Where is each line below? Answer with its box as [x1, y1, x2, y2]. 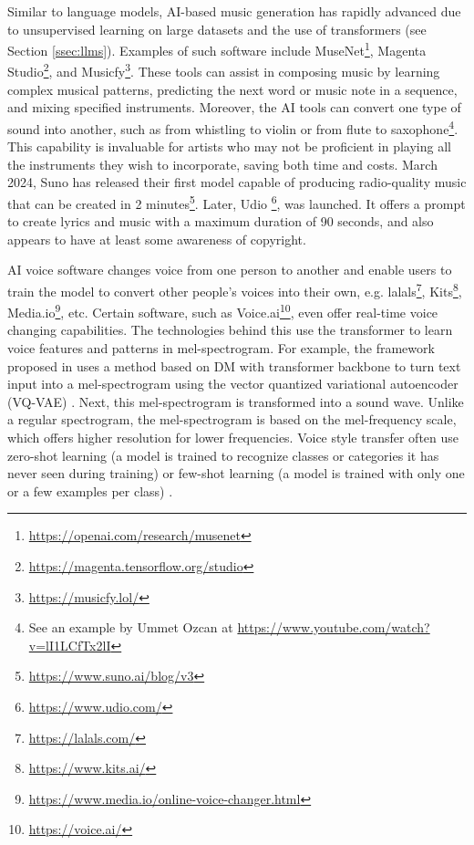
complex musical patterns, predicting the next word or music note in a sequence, [7, 79, 458, 99]
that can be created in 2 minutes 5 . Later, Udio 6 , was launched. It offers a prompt [7, 191, 466, 213]
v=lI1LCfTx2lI [28, 635, 111, 654]
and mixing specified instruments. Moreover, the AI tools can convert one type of [7, 98, 461, 117]
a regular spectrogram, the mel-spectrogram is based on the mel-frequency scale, [7, 410, 457, 429]
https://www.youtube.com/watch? [237, 618, 430, 637]
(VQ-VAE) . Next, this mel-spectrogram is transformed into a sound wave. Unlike [7, 391, 464, 411]
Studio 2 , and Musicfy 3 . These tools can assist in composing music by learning [7, 59, 440, 81]
